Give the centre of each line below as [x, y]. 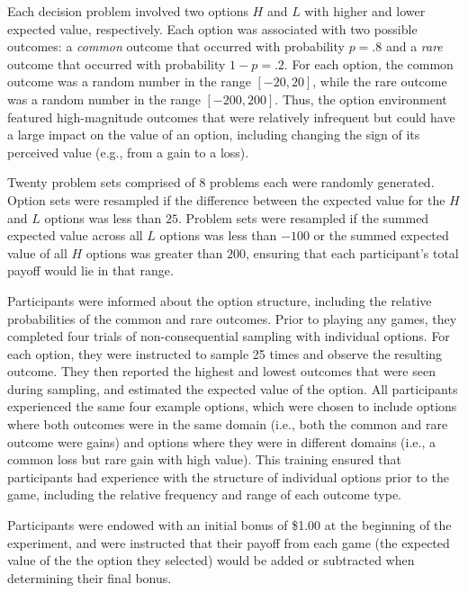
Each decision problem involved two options [128, 11]
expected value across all [75, 235]
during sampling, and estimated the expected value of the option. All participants [233, 388]
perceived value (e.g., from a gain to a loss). [128, 152]
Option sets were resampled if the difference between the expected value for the [226, 199]
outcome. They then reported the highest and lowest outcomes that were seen [221, 371]
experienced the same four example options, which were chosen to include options [232, 406]
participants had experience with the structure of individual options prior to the [228, 476]
